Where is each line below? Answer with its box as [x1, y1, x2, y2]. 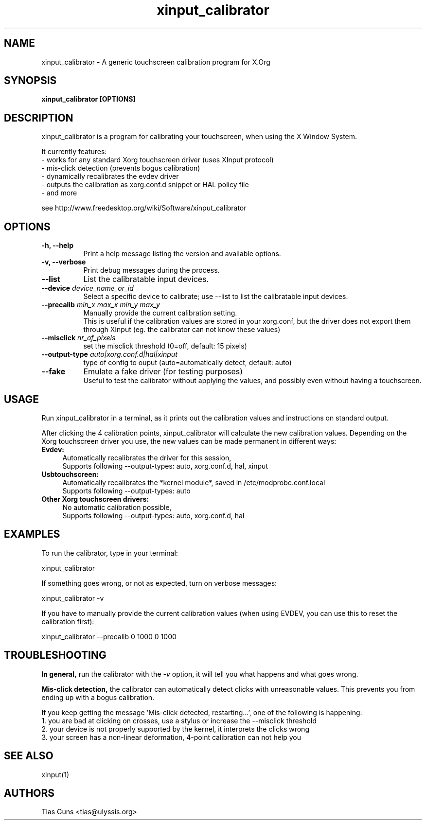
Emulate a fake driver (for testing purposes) [83, 367, 243, 377]
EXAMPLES [4, 528, 60, 541]
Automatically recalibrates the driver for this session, [62, 453, 231, 462]
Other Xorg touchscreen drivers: [41, 494, 149, 503]
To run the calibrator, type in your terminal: [41, 548, 178, 557]
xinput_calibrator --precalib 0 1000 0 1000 [41, 632, 177, 641]
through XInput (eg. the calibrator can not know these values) [83, 325, 281, 334]
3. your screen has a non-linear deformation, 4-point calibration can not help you [41, 733, 301, 741]
